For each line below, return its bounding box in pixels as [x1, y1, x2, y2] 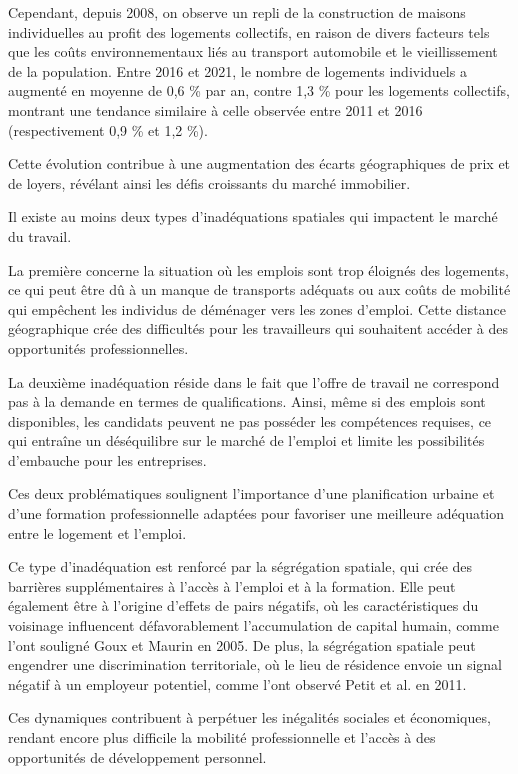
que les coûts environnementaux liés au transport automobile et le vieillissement [8, 41, 498, 62]
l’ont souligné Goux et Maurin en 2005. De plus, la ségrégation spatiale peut [8, 634, 476, 655]
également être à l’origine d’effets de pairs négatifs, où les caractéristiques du [8, 595, 479, 616]
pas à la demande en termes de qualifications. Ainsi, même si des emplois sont [8, 391, 486, 412]
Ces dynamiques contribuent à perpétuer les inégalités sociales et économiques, [8, 707, 491, 728]
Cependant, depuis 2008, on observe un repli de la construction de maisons [8, 2, 466, 22]
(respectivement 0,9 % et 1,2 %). [8, 119, 208, 140]
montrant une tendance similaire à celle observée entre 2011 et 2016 [8, 99, 423, 120]
